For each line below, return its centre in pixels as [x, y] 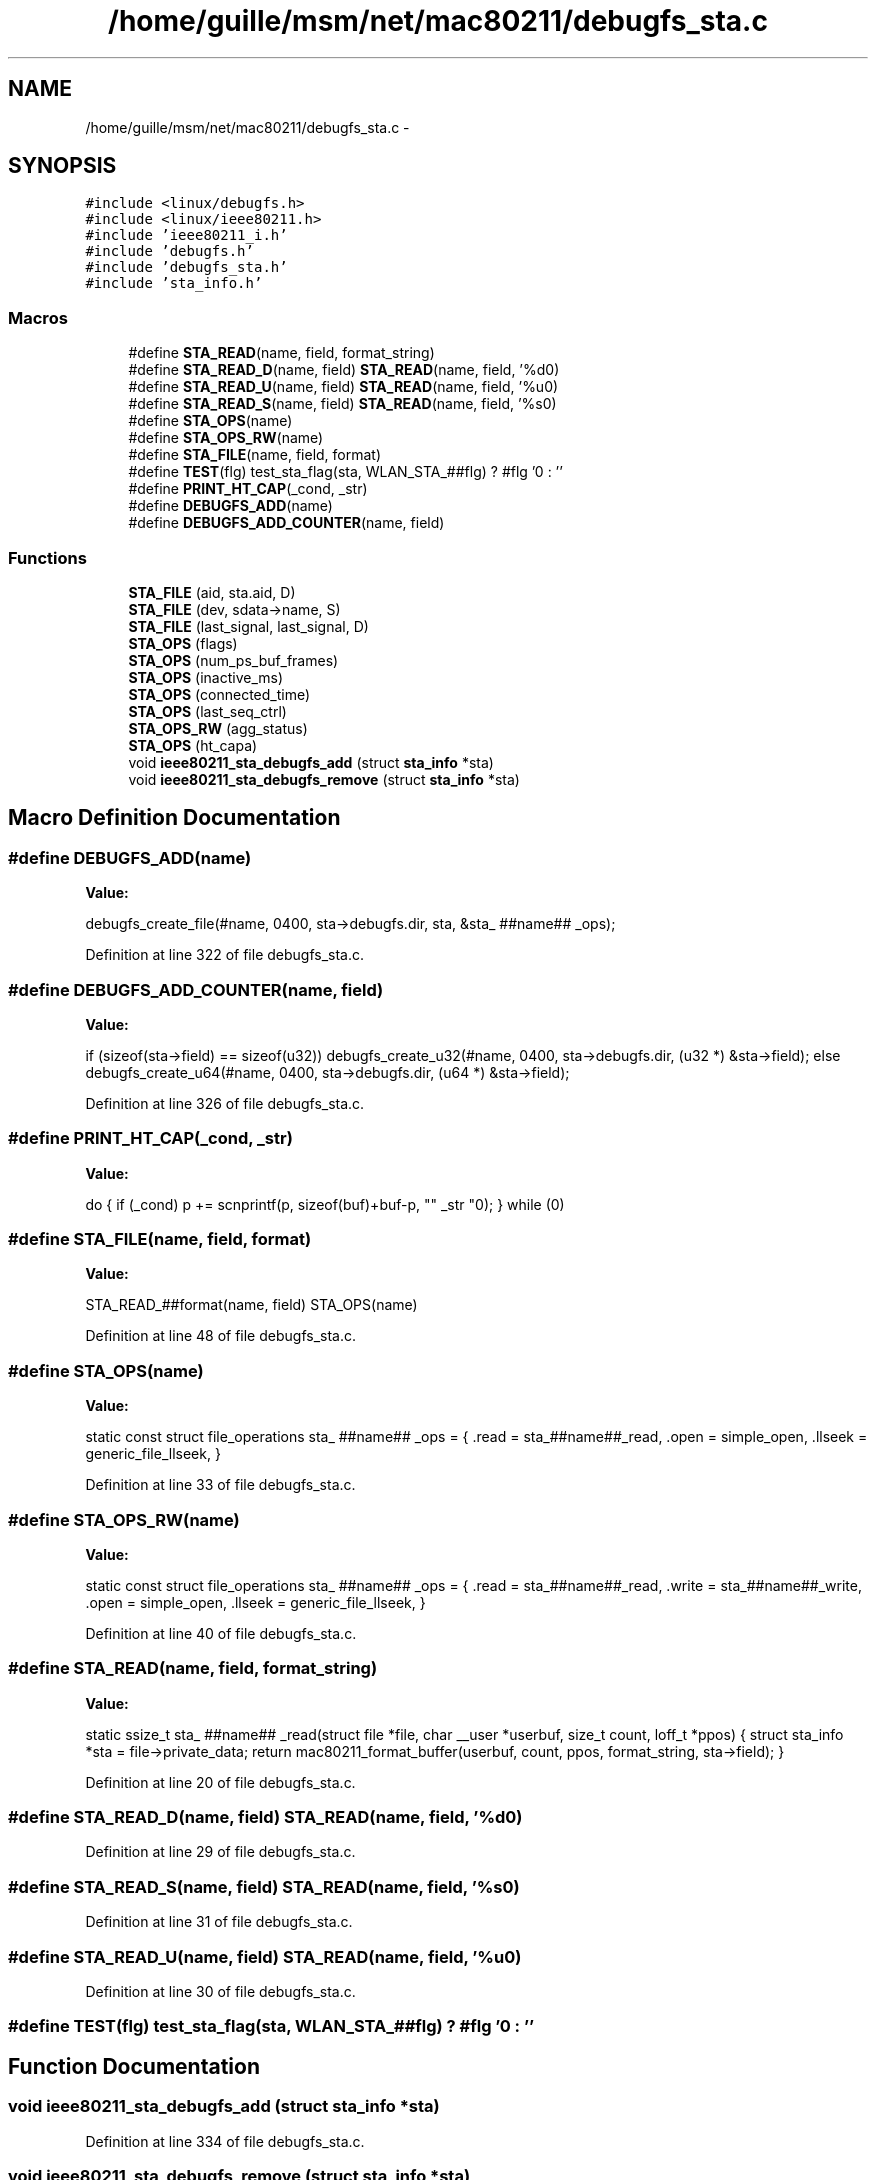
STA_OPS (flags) [183, 643]
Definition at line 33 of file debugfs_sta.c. [220, 1485]
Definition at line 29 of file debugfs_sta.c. [220, 1852]
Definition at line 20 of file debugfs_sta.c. [220, 1782]
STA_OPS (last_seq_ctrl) [207, 711]
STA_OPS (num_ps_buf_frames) [233, 660]
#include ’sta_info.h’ [174, 283]
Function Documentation [134, 2066]
